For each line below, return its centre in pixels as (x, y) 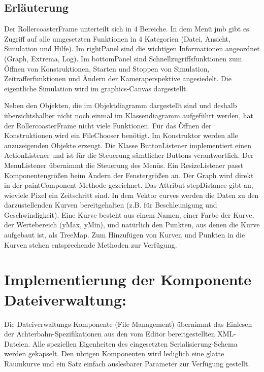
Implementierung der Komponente (128, 279)
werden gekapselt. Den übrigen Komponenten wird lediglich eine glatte (114, 353)
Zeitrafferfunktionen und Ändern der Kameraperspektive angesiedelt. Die (118, 78)
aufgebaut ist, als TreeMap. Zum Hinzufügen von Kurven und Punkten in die (125, 235)
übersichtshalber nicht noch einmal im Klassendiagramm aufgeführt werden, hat (129, 115)
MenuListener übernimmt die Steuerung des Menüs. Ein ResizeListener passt (124, 165)
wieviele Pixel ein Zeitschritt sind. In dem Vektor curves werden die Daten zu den (131, 195)
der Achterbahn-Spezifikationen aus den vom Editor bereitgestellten (110, 334)
